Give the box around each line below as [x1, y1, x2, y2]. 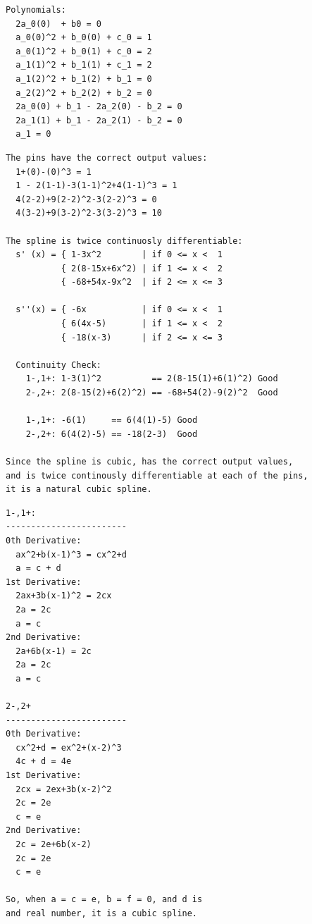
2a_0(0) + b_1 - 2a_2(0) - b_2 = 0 [15, 101, 182, 112]
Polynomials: [6, 5, 66, 15]
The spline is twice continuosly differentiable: [6, 235, 243, 246]
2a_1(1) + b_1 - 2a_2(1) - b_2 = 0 [15, 115, 182, 125]
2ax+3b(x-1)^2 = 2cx [15, 591, 112, 601]
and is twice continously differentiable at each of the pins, [6, 470, 308, 481]
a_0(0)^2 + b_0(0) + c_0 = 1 [15, 32, 152, 43]
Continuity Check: [15, 359, 102, 370]
